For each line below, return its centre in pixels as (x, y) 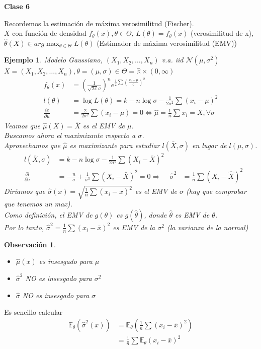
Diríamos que (25, 191)
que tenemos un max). (38, 204)
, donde (155, 214)
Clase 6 (17, 6)
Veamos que (22, 125)
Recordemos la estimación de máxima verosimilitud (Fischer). (99, 23)
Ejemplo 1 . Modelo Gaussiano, (53, 60)
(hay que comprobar (216, 191)
